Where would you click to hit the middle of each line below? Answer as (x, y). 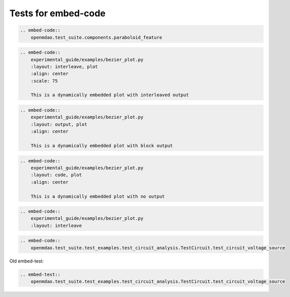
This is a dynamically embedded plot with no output (98, 196)
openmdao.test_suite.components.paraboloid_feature (96, 37)
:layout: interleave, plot (65, 67)
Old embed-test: (27, 261)
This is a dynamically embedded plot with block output (102, 145)
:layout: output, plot (59, 124)
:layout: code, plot (56, 175)
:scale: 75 (44, 81)
